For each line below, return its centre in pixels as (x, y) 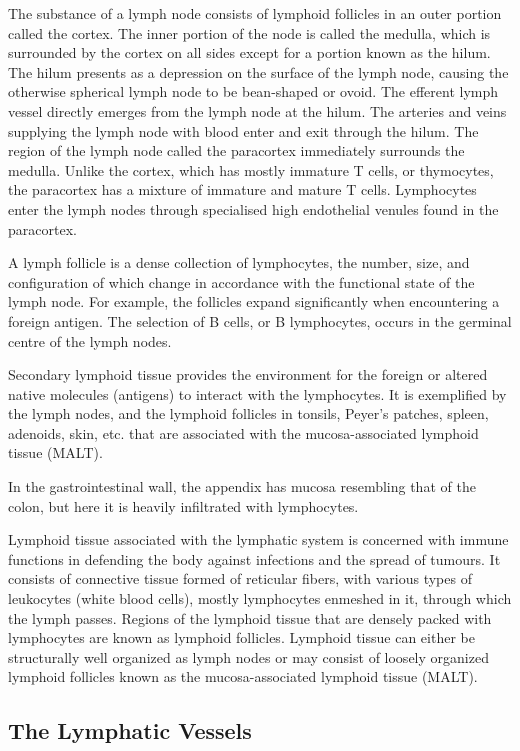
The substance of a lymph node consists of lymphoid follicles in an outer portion (255, 13)
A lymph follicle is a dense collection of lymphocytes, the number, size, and (239, 262)
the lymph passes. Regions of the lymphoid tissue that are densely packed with (250, 617)
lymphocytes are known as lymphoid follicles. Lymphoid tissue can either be (241, 637)
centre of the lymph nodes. (90, 340)
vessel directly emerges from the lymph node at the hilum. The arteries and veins (257, 110)
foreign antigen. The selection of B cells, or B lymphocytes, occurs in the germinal (260, 320)
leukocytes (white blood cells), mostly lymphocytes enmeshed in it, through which (260, 598)
